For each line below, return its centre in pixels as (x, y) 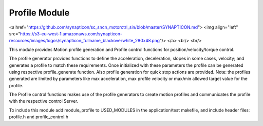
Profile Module (39, 13)
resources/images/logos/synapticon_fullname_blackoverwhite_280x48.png (85, 41)
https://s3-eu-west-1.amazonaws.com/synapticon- (71, 33)
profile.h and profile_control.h (38, 117)
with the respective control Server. (44, 101)
